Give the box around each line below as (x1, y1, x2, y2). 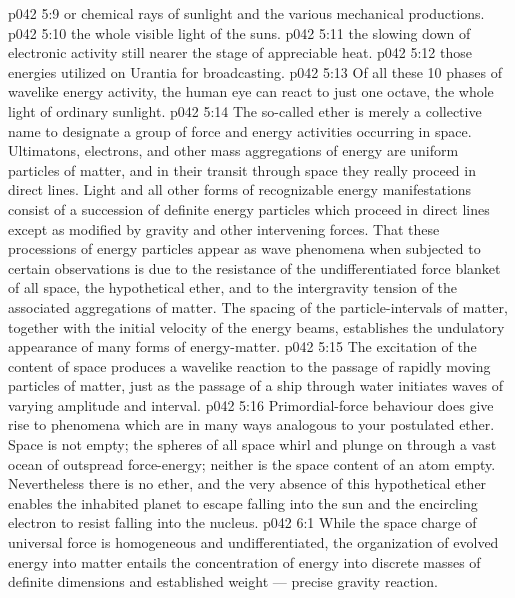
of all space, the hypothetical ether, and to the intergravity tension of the (8, 277, 458, 298)
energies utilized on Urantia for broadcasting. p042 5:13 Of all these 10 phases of (8, 61, 503, 82)
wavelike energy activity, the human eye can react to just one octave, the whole (8, 81, 494, 102)
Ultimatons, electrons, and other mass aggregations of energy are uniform (8, 140, 459, 161)
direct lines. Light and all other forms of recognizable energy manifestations (8, 179, 472, 200)
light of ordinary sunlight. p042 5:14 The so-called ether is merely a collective (8, 100, 482, 121)
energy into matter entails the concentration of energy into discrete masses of (8, 551, 481, 572)
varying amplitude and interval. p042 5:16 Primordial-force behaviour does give (8, 394, 494, 415)
